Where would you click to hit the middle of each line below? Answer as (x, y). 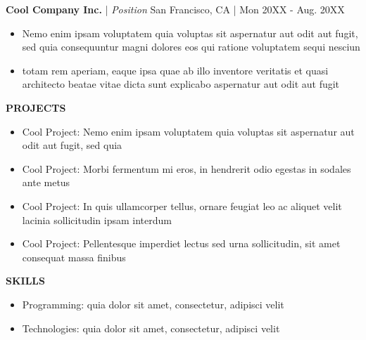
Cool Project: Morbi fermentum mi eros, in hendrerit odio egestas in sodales (187, 168)
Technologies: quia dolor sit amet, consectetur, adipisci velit (151, 328)
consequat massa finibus (74, 257)
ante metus (46, 182)
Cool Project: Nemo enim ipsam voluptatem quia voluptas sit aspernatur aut (188, 131)
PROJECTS (36, 107)
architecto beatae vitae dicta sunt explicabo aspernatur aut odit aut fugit (181, 84)
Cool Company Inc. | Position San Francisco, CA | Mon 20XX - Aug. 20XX (175, 9)
